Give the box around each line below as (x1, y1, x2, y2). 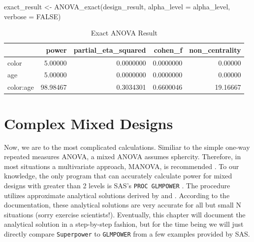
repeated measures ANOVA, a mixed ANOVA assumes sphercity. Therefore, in (4, 151, 241, 162)
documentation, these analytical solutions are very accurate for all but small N (4, 200, 241, 210)
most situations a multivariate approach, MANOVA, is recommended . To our (4, 161, 239, 171)
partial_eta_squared (73, 44, 146, 55)
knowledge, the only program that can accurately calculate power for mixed (4, 171, 232, 181)
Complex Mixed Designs (4, 113, 173, 133)
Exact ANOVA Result (91, 28, 158, 38)
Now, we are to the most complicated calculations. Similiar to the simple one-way (4, 141, 250, 152)
